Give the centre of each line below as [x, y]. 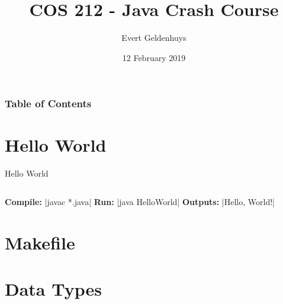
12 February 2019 [154, 57]
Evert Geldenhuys [154, 38]
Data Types [53, 289]
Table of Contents [48, 103]
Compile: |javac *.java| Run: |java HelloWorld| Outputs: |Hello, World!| [140, 201]
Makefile [40, 242]
